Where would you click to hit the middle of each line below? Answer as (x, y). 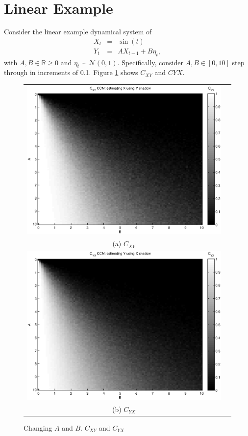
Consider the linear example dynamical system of (78, 32)
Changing (38, 427)
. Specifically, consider (150, 62)
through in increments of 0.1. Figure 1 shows (71, 72)
